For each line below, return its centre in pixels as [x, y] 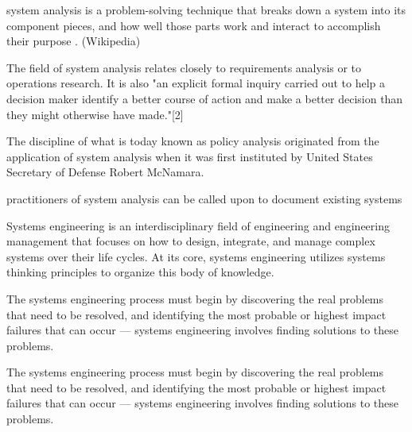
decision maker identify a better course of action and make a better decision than [205, 98]
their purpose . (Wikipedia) [74, 41]
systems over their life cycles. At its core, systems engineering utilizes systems [196, 256]
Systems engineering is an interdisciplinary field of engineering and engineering [198, 225]
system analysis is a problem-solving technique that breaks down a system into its [206, 10]
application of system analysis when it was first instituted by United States [190, 156]
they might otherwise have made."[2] [95, 114]
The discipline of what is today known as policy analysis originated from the [193, 141]
